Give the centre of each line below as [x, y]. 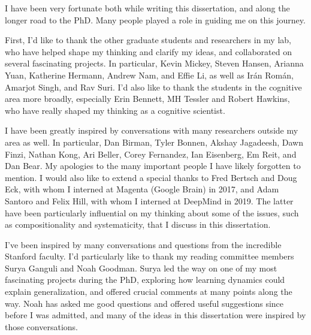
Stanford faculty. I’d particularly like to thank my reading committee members [150, 256]
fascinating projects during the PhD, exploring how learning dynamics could [145, 280]
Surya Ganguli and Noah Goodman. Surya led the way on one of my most [141, 268]
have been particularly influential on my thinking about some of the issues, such [152, 212]
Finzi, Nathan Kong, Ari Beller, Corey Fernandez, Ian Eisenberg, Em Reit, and [151, 154]
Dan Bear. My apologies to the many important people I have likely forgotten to [153, 166]
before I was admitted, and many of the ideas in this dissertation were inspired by [155, 315]
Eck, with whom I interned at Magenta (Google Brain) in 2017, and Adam [142, 189]
